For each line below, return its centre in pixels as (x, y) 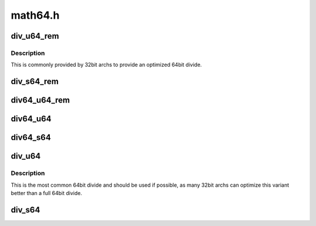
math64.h (35, 15)
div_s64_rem (35, 82)
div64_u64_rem (40, 100)
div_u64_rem (35, 36)
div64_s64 (31, 138)
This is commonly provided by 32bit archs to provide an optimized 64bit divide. (106, 65)
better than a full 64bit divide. (47, 193)
